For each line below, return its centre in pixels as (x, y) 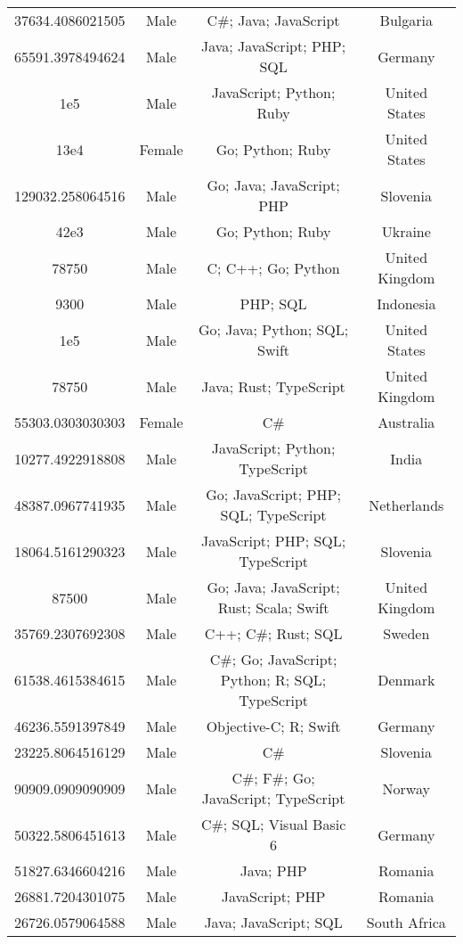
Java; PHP (273, 870)
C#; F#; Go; (273, 778)
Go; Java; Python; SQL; (273, 329)
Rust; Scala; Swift (273, 607)
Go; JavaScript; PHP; (273, 494)
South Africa (406, 922)
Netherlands (406, 505)
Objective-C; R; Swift (273, 726)
